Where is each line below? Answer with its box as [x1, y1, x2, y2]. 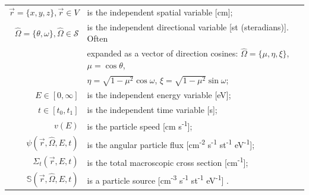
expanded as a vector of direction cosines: [87, 47, 238, 59]
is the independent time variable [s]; [87, 103, 217, 115]
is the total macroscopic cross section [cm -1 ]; [87, 155, 248, 168]
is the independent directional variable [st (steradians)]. [87, 20, 289, 33]
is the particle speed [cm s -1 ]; [87, 118, 193, 133]
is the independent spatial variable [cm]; [87, 5, 233, 18]
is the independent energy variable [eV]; [87, 88, 231, 100]
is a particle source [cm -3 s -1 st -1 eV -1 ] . [87, 172, 229, 187]
